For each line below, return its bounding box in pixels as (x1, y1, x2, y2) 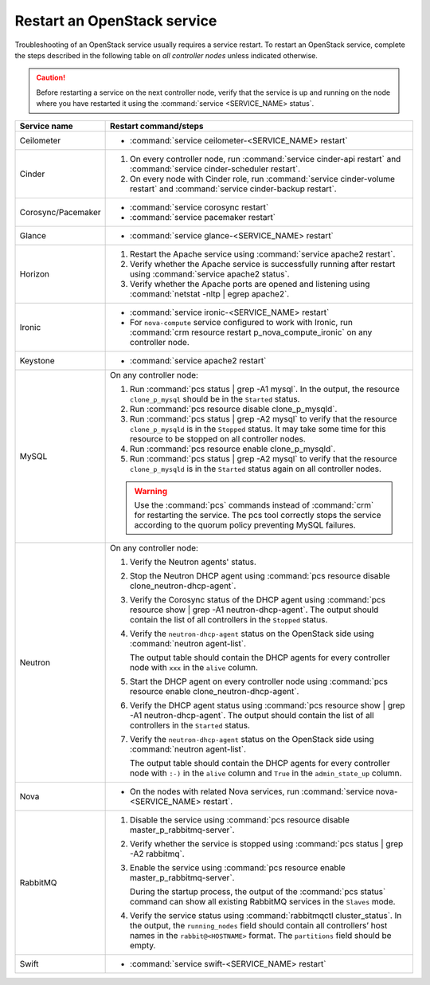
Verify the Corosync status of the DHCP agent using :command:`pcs (130, 594, 386, 605)
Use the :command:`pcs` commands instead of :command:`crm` (134, 499, 374, 510)
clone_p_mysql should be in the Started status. (130, 393, 300, 404)
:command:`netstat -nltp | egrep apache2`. (130, 288, 290, 299)
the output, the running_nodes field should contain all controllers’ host (130, 920, 388, 931)
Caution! (36, 73, 66, 83)
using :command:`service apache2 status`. (130, 268, 290, 279)
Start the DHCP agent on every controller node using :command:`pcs (130, 676, 389, 687)
